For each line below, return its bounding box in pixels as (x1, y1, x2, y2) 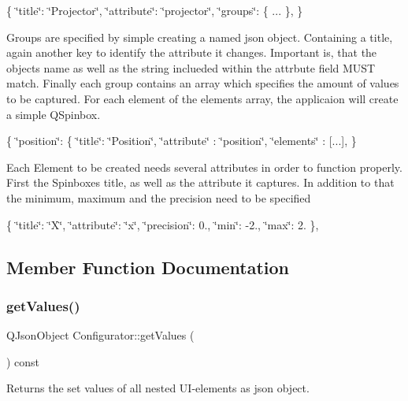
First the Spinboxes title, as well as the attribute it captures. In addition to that (6, 174, 395, 191)
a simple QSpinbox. (6, 106, 101, 122)
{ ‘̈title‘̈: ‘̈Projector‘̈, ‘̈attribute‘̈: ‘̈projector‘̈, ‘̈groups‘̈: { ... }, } (6, 2, 303, 18)
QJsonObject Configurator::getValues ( (6, 327, 195, 343)
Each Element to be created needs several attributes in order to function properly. (6, 158, 402, 175)
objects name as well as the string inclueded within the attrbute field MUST (6, 59, 376, 76)
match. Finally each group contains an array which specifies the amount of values (6, 75, 399, 91)
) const (6, 353, 40, 369)
